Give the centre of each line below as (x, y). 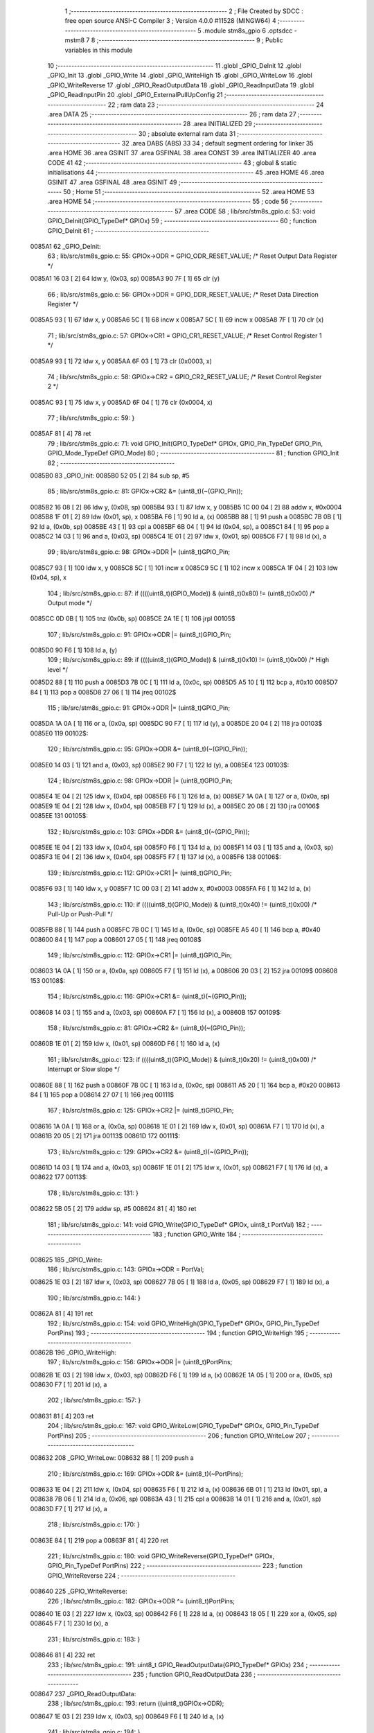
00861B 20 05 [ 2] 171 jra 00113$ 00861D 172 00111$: (105, 1136)
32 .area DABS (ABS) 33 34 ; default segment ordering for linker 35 (218, 143)
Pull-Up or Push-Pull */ (80, 914)
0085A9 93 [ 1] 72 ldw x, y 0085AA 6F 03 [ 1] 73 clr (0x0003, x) (121, 361)
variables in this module (99, 50)
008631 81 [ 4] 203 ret (62, 1416)
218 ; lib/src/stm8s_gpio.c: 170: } (93, 1524)
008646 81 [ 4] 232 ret (63, 1655)
